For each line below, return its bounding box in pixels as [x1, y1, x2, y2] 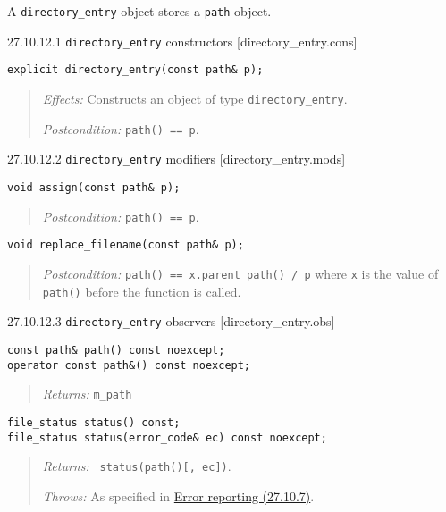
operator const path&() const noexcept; [7, 358, 251, 372]
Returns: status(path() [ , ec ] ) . [42, 457, 231, 475]
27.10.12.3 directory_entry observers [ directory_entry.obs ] [7, 312, 335, 331]
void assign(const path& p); [7, 180, 181, 194]
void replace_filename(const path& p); [7, 239, 244, 252]
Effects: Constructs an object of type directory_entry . [42, 88, 348, 107]
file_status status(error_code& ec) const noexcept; [7, 431, 327, 444]
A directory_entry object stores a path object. [7, 2, 272, 20]
